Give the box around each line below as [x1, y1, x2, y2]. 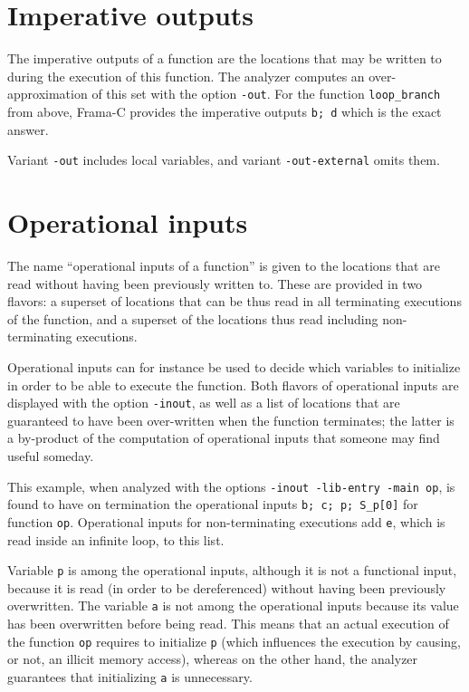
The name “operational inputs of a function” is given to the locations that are [7, 256, 440, 274]
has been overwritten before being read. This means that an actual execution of [7, 614, 449, 633]
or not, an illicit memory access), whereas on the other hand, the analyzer [7, 649, 418, 668]
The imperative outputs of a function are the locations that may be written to [7, 49, 442, 68]
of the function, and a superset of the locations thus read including [7, 309, 378, 328]
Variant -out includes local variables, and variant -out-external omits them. [7, 150, 440, 169]
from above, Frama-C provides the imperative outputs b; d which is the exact [7, 101, 442, 120]
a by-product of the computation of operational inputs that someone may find [7, 428, 440, 447]
